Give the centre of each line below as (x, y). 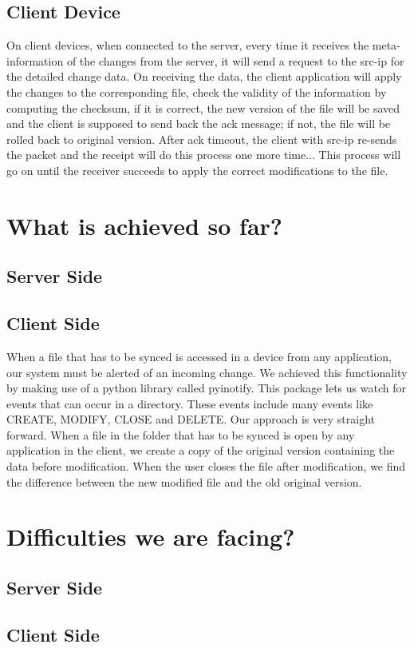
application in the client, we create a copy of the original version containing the (201, 450)
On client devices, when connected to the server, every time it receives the (188, 45)
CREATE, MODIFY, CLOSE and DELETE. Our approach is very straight (191, 419)
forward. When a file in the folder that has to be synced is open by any (181, 434)
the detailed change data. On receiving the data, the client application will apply (204, 76)
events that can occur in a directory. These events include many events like (190, 403)
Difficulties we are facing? (151, 537)
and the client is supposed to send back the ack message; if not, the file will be (199, 123)
